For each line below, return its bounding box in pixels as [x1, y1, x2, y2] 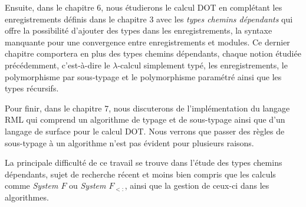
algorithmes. [5, 190, 49, 203]
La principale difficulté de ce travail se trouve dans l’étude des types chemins [5, 156, 282, 169]
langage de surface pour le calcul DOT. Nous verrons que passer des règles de [5, 124, 285, 137]
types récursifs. [5, 82, 59, 94]
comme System [5, 179, 58, 192]
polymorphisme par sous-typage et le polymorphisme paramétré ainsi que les [5, 70, 282, 83]
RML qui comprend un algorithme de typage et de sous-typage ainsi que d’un [5, 113, 285, 126]
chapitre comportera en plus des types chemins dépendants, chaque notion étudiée [5, 47, 301, 60]
